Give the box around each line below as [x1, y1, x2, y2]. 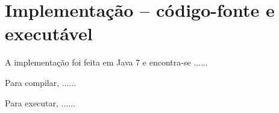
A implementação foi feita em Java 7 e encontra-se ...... [5, 56, 208, 69]
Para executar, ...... [5, 96, 75, 109]
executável [5, 21, 93, 46]
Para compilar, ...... [5, 76, 77, 88]
